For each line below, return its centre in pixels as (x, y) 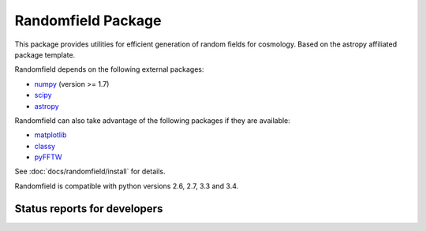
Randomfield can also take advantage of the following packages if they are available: (153, 120)
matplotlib (50, 135)
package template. (45, 54)
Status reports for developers (89, 209)
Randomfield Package (88, 20)
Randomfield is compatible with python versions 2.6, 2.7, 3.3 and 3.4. (127, 186)
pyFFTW (48, 157)
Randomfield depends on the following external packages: (109, 69)
